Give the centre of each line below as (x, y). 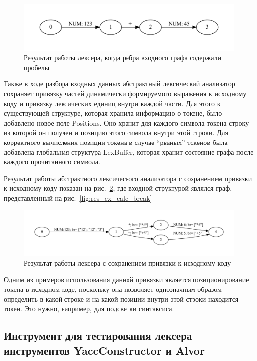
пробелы (37, 67)
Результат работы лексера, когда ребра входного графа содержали (123, 57)
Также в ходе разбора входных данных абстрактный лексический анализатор (120, 84)
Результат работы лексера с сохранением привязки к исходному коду (128, 262)
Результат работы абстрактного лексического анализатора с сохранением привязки (128, 178)
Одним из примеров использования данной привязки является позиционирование (127, 279)
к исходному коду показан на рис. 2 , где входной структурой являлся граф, (118, 188)
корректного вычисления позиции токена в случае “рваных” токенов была (116, 142)
